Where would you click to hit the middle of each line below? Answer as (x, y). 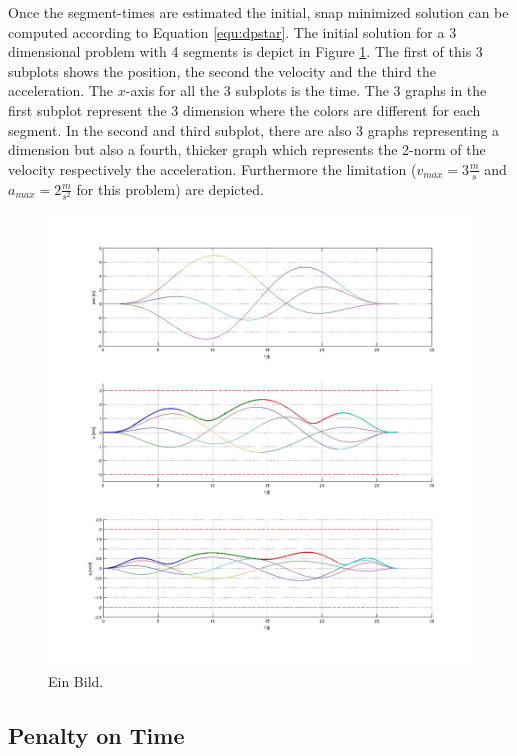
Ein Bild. (76, 680)
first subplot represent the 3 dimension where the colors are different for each (244, 109)
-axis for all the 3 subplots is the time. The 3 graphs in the (306, 90)
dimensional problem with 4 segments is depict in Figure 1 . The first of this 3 (245, 51)
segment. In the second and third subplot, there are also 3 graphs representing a (254, 129)
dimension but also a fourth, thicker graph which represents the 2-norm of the (247, 149)
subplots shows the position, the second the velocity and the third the (222, 70)
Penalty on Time (96, 734)
